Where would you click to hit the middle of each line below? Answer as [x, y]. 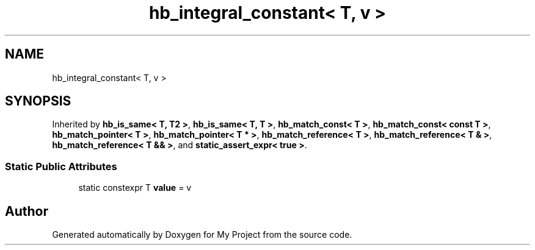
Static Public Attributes [61, 166]
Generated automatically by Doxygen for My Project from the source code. [202, 235]
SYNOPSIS [38, 101]
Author [27, 211]
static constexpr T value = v [135, 188]
